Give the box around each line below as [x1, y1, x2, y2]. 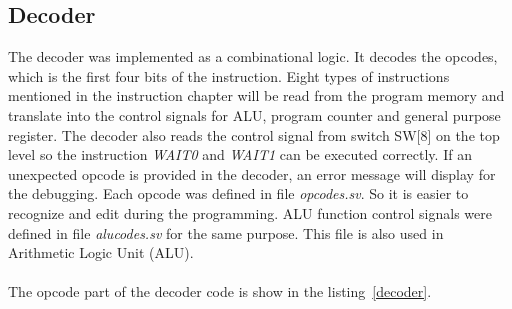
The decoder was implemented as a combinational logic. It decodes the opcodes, [8, 46, 498, 67]
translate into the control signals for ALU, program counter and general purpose [8, 104, 501, 125]
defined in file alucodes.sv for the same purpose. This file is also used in [8, 222, 444, 243]
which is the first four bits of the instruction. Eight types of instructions [8, 65, 450, 86]
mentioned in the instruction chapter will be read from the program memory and [8, 85, 505, 106]
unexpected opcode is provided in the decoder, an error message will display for [8, 163, 496, 184]
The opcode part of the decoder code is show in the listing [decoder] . [8, 281, 432, 302]
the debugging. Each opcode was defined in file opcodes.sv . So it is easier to [8, 183, 469, 204]
